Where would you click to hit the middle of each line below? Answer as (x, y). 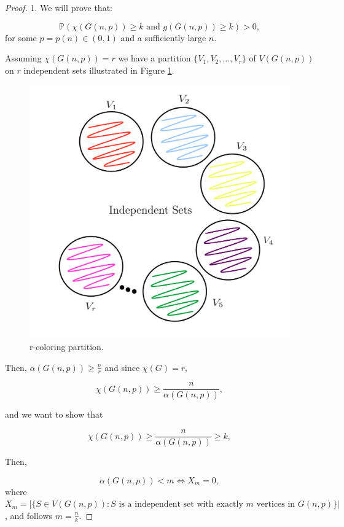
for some (21, 37)
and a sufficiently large (163, 37)
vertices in (276, 505)
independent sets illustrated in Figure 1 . (99, 70)
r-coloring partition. (67, 346)
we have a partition (154, 58)
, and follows (29, 515)
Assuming (23, 58)
